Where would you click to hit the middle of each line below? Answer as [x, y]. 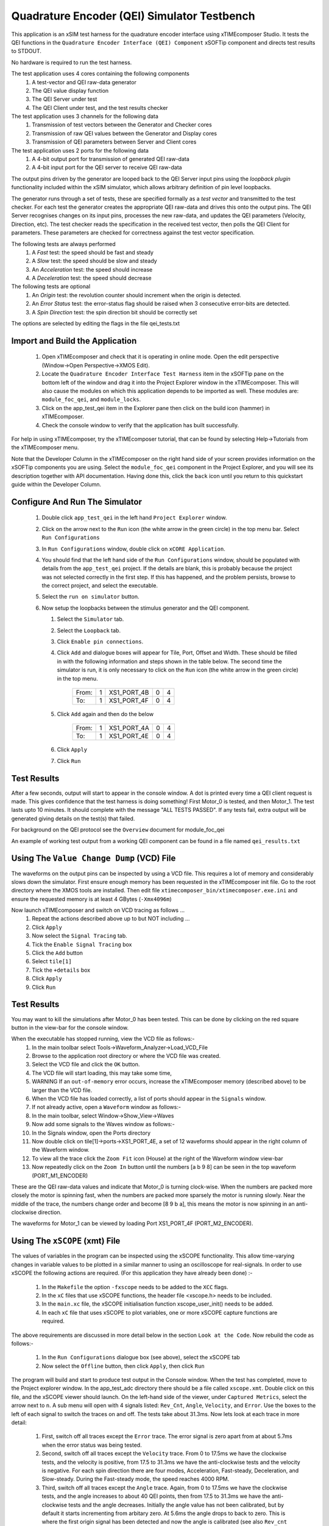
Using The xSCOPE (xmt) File [66, 1241]
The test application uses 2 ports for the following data [80, 150]
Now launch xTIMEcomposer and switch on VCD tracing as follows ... [98, 910]
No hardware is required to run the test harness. [72, 62]
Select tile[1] [52, 961]
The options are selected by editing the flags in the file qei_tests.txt [95, 324]
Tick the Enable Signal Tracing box [82, 944]
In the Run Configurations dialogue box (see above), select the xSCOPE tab [141, 1358]
